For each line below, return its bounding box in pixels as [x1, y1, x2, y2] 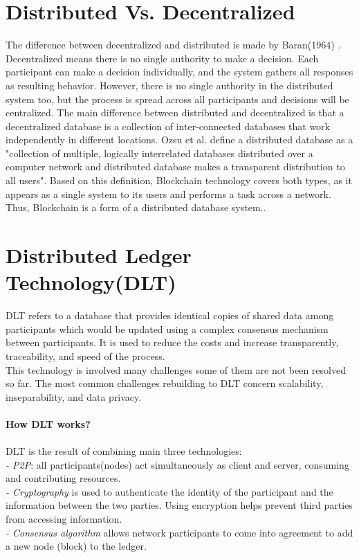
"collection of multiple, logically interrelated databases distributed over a [6, 145, 313, 160]
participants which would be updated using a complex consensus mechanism [6, 321, 329, 336]
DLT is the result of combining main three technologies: [6, 444, 242, 458]
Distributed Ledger [6, 241, 192, 269]
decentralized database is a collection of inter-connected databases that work [6, 118, 330, 133]
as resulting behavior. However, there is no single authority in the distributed [6, 78, 333, 92]
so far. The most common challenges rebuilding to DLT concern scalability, [6, 376, 324, 390]
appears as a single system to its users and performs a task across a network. [6, 186, 331, 201]
